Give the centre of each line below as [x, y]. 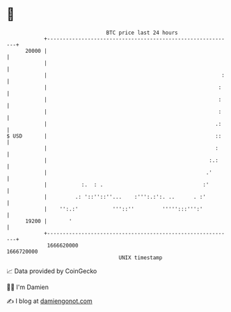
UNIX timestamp [141, 257]
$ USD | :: [114, 136]
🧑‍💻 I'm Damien [28, 287]
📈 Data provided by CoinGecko [52, 271]
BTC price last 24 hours [142, 33]
